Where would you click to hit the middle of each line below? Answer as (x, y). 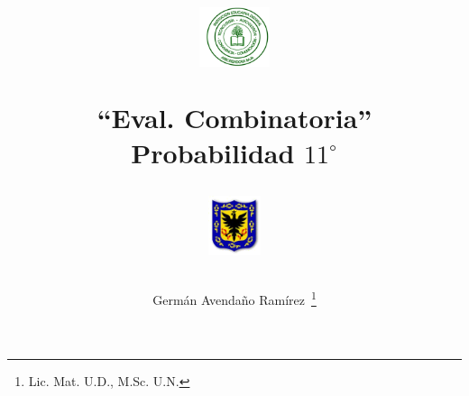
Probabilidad (213, 152)
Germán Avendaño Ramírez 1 (234, 298)
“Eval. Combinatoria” (234, 117)
